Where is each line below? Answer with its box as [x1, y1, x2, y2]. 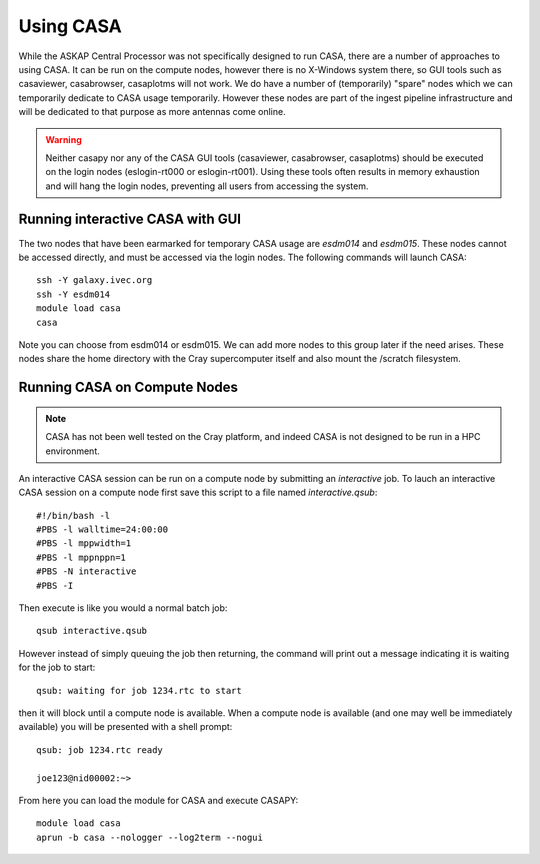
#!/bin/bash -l [36, 510, 111, 521]
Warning [45, 133, 82, 145]
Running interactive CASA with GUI [18, 211, 242, 228]
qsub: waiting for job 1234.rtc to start [36, 685, 242, 696]
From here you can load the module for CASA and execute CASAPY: [18, 794, 299, 806]
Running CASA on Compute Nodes [18, 379, 239, 396]
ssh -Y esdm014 [36, 288, 111, 300]
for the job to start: [18, 661, 96, 674]
